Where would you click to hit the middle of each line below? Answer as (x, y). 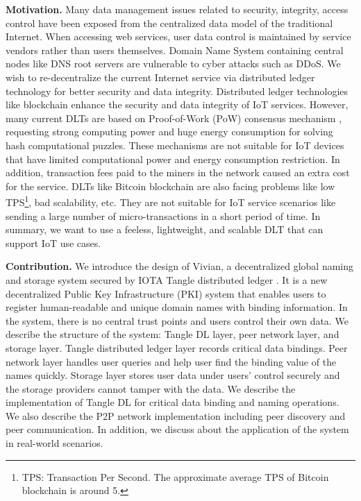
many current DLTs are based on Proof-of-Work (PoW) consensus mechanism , (174, 118)
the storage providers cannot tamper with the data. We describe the (151, 388)
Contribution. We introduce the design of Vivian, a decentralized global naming (180, 266)
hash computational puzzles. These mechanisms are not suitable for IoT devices (175, 145)
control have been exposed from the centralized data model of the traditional (169, 23)
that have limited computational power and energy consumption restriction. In (173, 159)
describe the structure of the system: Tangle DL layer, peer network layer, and (173, 334)
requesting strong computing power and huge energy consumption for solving (169, 131)
